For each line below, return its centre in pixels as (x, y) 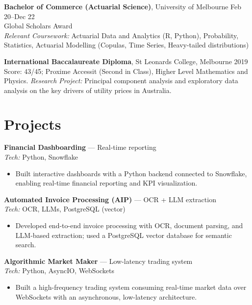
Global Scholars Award (38, 26)
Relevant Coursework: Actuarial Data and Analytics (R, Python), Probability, (121, 35)
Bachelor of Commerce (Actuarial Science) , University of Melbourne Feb (123, 6)
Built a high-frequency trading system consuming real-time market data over (131, 287)
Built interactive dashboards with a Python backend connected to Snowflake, (131, 173)
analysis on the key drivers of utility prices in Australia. (88, 90)
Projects (33, 124)
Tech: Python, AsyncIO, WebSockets (59, 270)
